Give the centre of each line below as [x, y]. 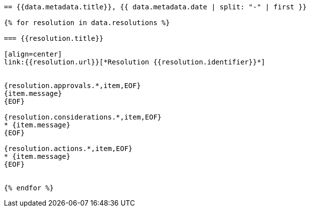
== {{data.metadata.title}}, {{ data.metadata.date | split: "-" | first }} [155, 7]
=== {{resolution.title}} [54, 38]
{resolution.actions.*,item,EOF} [68, 149]
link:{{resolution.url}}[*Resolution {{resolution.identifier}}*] [135, 62]
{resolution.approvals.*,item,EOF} [73, 86]
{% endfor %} [29, 188]
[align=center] [33, 54]
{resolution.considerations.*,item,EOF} [83, 117]
